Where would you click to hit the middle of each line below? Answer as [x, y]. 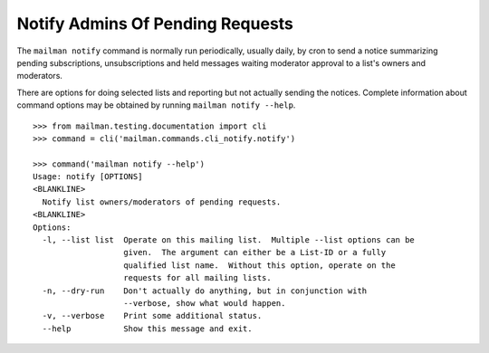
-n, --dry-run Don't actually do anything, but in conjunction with [205, 291]
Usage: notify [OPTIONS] [88, 177]
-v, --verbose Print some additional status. [152, 316]
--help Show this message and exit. [147, 329]
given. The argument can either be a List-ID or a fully [255, 253]
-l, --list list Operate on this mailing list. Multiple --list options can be [229, 240]
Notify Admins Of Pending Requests [155, 24]
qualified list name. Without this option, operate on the [259, 265]
